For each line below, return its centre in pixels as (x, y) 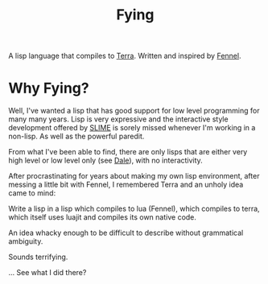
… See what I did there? (47, 273)
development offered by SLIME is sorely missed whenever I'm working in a (132, 128)
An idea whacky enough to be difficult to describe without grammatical (126, 233)
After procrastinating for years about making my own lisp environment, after (134, 176)
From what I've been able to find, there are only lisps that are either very (128, 152)
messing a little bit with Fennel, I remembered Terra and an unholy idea (126, 185)
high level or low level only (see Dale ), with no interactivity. (105, 161)
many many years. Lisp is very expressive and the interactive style (118, 119)
